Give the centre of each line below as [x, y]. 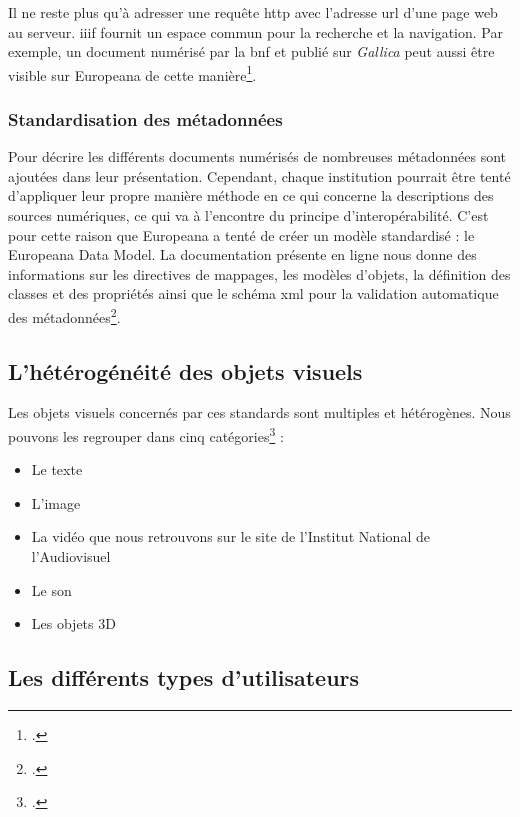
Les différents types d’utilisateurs [184, 677]
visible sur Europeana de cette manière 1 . [132, 73]
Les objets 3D [73, 623]
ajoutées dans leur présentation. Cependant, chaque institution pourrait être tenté [259, 175]
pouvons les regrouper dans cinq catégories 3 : [146, 434]
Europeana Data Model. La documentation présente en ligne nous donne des [242, 254]
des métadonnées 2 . [64, 315]
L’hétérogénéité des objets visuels [185, 370]
